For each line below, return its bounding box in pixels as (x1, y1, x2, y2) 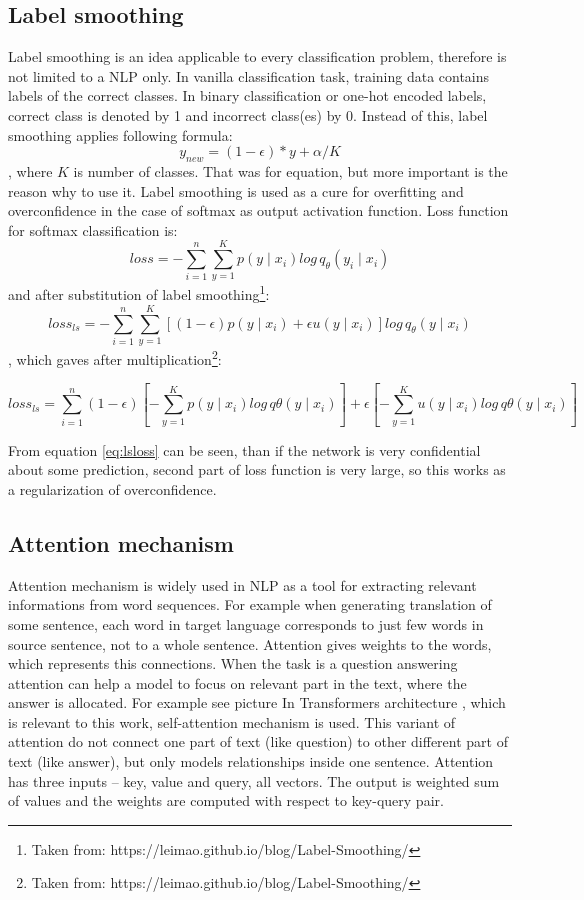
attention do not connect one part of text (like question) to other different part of (8, 731, 508, 752)
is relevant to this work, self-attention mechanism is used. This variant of (8, 711, 456, 732)
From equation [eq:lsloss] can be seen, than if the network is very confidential (8, 439, 481, 460)
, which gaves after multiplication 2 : (8, 345, 222, 369)
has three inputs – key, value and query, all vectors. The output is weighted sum (8, 770, 500, 791)
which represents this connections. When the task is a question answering (8, 653, 458, 674)
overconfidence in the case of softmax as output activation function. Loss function (8, 200, 509, 221)
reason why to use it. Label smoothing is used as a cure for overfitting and (8, 180, 464, 201)
